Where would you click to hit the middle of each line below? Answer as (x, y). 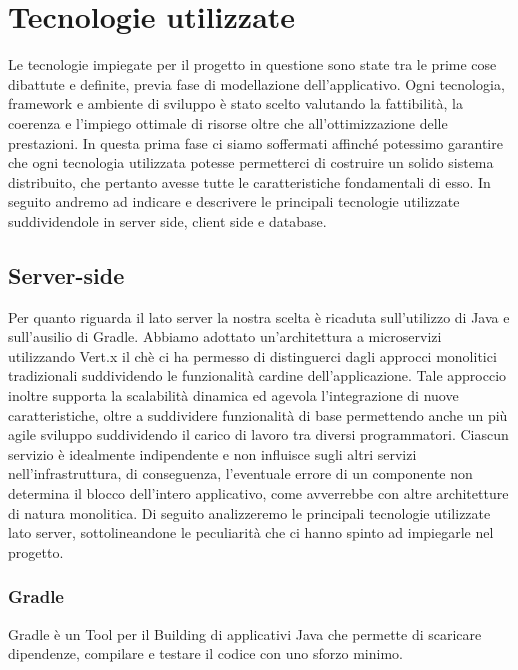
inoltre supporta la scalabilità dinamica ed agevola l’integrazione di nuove (233, 395)
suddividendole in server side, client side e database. (167, 220)
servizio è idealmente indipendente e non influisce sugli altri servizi (212, 453)
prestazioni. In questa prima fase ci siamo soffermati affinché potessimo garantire (255, 142)
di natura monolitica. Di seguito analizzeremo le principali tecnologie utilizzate (249, 512)
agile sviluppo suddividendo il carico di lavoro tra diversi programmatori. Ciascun (258, 434)
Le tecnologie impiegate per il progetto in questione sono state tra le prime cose (252, 64)
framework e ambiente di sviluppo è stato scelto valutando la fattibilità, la (235, 103)
